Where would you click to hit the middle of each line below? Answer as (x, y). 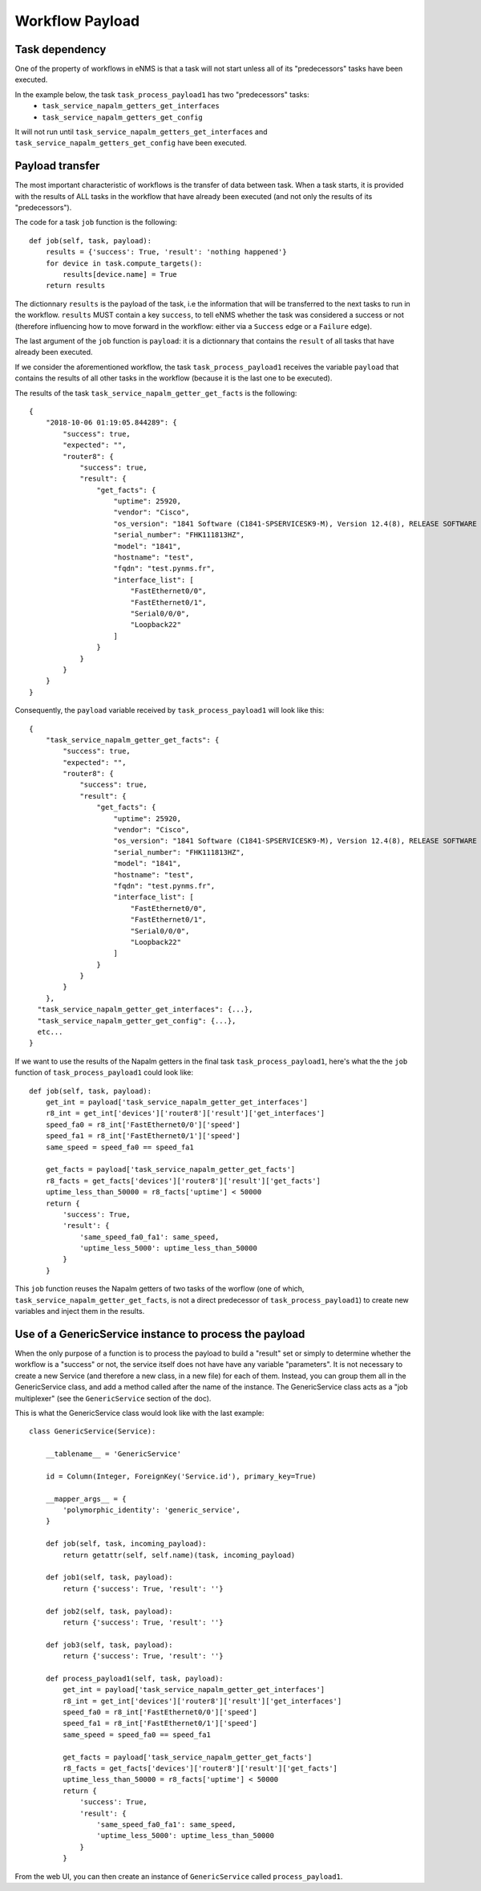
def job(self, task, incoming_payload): (126, 1544)
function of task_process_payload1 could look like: (104, 1072)
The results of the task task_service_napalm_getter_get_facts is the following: (156, 392)
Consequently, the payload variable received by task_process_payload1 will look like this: (170, 710)
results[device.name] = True (120, 274)
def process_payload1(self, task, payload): (134, 1678)
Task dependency (61, 49)
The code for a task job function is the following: (96, 222)
